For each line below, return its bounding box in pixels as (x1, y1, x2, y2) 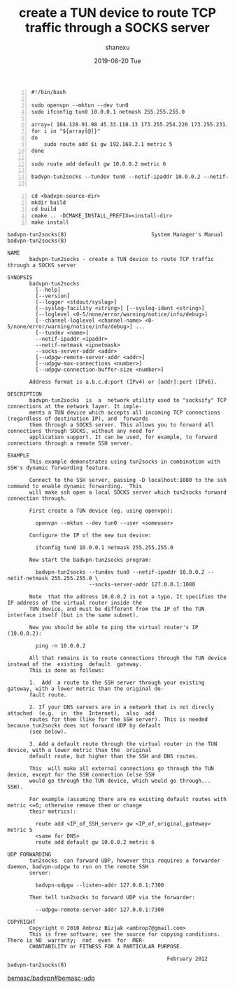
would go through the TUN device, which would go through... (29, 777, 211, 785)
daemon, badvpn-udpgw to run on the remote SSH (7, 863, 149, 870)
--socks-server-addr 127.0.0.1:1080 (88, 581, 196, 588)
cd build (31, 206, 57, 213)
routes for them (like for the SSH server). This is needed (29, 716, 208, 723)
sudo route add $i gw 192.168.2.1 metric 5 (43, 140, 173, 148)
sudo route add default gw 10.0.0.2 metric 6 (31, 160, 166, 168)
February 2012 (166, 955, 208, 962)
